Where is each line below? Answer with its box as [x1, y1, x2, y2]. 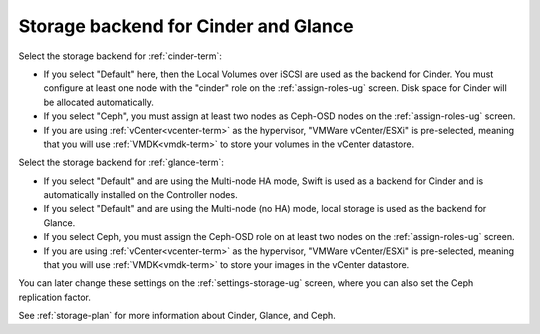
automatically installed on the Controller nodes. [43, 189, 239, 201]
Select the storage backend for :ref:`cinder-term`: [18, 50, 222, 62]
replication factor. [18, 291, 92, 303]
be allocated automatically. [43, 96, 155, 108]
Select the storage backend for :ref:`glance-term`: [18, 156, 225, 169]
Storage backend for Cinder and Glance [18, 15, 354, 37]
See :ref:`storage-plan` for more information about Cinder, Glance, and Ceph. [18, 310, 337, 322]
